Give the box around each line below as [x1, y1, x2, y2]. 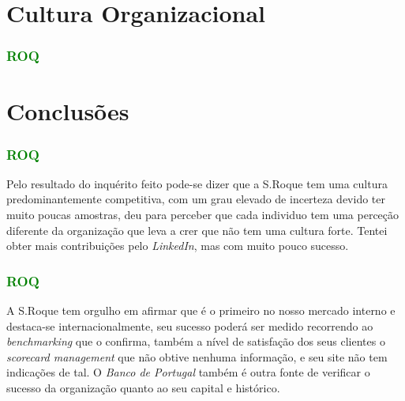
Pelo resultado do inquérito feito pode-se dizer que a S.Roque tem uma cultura [6, 175, 388, 191]
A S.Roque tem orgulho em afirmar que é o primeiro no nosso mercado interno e [6, 302, 396, 318]
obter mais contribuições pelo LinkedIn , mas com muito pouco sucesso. [6, 237, 349, 254]
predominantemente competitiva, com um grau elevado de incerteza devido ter [6, 191, 386, 207]
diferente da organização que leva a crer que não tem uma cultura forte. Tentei [6, 221, 388, 238]
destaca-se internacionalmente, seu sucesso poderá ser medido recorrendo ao [6, 317, 373, 334]
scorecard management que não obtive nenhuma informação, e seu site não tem [6, 348, 388, 365]
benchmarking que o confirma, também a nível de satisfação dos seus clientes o [6, 333, 385, 350]
